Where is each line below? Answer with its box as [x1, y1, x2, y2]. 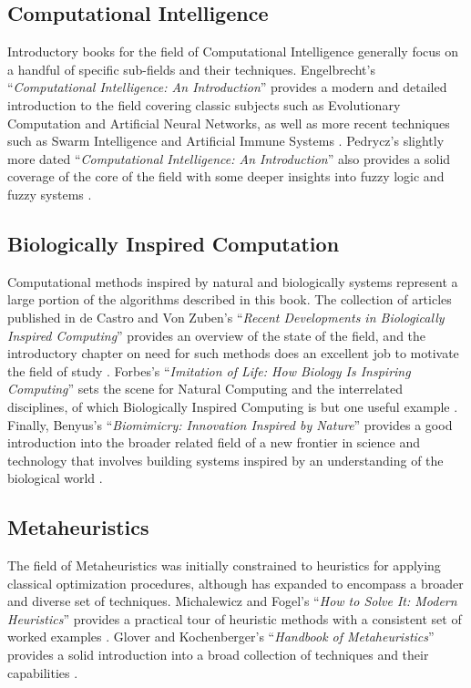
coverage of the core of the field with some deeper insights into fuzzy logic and [7, 167, 445, 186]
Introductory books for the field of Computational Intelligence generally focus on [7, 42, 459, 61]
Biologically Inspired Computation [7, 229, 340, 257]
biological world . [7, 468, 103, 488]
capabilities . [7, 662, 78, 682]
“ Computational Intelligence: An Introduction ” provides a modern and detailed [7, 77, 447, 97]
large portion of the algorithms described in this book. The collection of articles [7, 290, 452, 309]
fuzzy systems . [7, 184, 92, 203]
